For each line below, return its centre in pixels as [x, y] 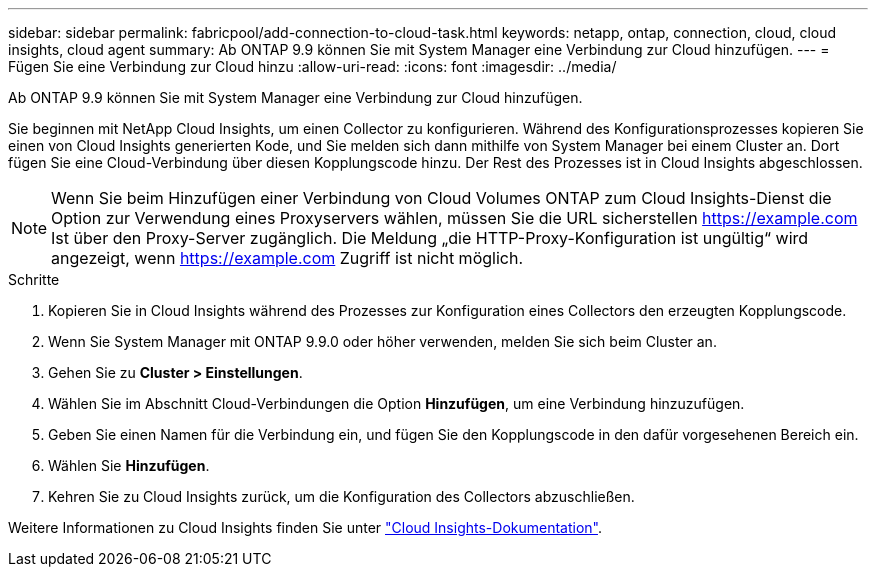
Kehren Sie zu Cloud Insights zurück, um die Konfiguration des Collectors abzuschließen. [341, 496]
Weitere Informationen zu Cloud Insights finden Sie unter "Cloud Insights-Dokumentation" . [305, 527]
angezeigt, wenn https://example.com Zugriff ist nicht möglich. [287, 258]
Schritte [34, 279]
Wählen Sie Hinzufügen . [129, 465]
